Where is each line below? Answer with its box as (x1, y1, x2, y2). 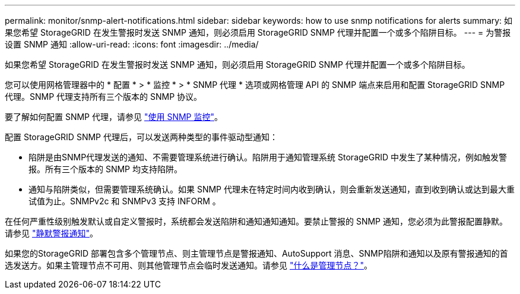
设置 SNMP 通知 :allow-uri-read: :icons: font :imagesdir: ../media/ (5, 39, 259, 49)
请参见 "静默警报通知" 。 (5, 228, 98, 238)
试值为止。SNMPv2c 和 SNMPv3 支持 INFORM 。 (28, 196, 221, 206)
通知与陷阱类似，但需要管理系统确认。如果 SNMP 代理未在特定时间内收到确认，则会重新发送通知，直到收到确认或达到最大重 (28, 184, 515, 194)
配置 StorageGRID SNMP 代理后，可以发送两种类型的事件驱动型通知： (5, 132, 278, 142)
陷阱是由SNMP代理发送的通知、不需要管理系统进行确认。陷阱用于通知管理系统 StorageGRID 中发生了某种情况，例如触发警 (28, 152, 508, 162)
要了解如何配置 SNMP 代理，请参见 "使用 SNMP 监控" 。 (5, 112, 223, 122)
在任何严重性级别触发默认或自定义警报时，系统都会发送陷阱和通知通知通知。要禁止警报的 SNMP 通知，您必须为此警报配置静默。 (5, 216, 508, 226)
